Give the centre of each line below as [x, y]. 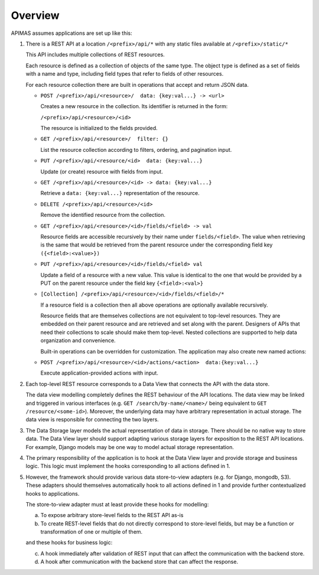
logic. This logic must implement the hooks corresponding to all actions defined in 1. [128, 466]
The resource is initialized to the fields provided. [99, 128]
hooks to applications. [53, 493]
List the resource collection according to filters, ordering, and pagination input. [136, 150]
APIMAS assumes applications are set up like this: [71, 33]
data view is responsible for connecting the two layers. [92, 420]
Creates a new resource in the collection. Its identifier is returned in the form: [134, 106]
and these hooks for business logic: [69, 542]
